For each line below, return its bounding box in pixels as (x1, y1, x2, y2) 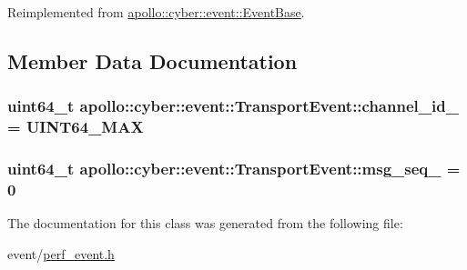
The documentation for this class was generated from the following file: (7, 214, 403, 233)
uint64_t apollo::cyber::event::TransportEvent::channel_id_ (7, 95, 459, 117)
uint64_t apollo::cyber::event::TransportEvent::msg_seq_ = (7, 157, 461, 180)
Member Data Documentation (7, 46, 298, 75)
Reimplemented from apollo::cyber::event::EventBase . (7, 3, 305, 21)
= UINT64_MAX (7, 115, 144, 138)
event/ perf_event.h (7, 244, 115, 263)
